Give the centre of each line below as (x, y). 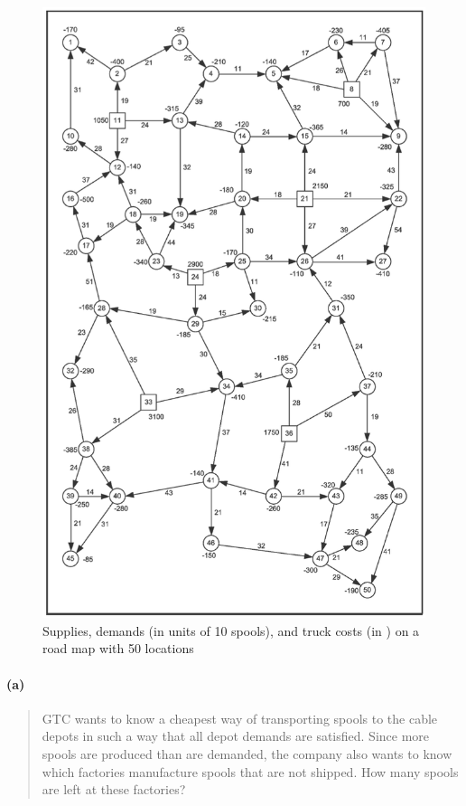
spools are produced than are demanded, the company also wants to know (247, 754)
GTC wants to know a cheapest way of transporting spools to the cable (240, 718)
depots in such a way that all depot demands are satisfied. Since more (236, 736)
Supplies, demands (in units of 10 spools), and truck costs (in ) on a (231, 630)
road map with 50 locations (118, 648)
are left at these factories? (114, 789)
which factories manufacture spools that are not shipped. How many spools (250, 771)
